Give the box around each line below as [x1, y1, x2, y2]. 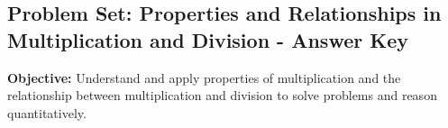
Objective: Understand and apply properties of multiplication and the [7, 68, 401, 87]
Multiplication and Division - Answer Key [7, 25, 408, 53]
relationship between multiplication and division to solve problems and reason [7, 86, 437, 105]
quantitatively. [7, 103, 87, 122]
